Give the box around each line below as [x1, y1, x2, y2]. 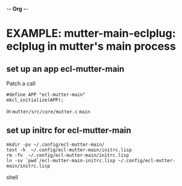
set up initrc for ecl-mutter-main [6, 125, 131, 136]
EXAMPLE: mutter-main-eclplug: [6, 27, 177, 40]
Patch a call [6, 80, 36, 87]
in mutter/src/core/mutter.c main [6, 108, 90, 115]
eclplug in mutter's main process [6, 40, 177, 54]
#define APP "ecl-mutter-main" [6, 91, 86, 98]
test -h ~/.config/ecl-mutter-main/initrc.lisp [6, 146, 132, 153]
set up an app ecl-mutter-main [6, 63, 125, 74]
